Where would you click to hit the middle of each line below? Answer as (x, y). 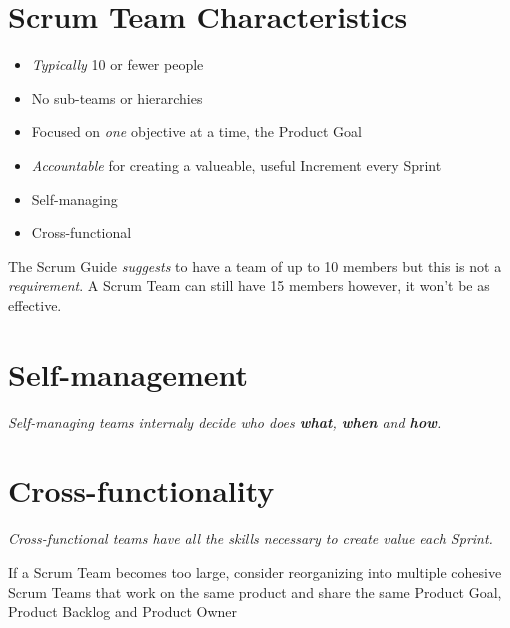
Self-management (128, 373)
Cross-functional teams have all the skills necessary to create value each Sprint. (250, 538)
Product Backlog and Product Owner (123, 611)
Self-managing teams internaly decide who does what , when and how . (225, 421)
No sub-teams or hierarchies (117, 97)
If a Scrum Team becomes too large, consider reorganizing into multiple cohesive (255, 571)
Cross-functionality (141, 490)
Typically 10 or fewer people (117, 64)
